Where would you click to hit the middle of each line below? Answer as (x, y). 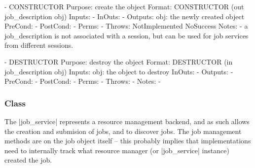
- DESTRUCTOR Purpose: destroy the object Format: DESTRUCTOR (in (119, 61)
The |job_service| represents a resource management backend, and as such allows (127, 121)
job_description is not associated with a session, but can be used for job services (127, 35)
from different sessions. (39, 45)
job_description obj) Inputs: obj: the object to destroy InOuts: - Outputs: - (119, 71)
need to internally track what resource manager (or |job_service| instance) (117, 150)
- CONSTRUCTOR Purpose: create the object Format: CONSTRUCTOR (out (124, 6)
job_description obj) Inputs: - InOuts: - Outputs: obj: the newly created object (125, 16)
